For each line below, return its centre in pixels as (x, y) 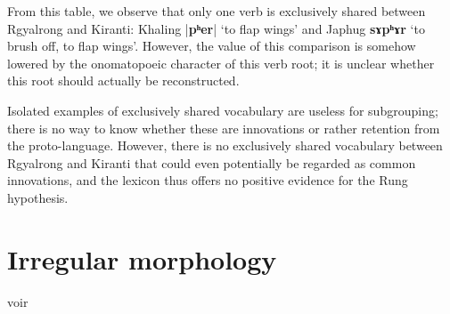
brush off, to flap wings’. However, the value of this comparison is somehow (212, 46)
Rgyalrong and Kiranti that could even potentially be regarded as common (212, 162)
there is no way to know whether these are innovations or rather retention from (224, 128)
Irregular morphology (142, 258)
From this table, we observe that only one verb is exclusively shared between (217, 11)
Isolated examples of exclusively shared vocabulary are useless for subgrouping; (223, 110)
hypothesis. (38, 197)
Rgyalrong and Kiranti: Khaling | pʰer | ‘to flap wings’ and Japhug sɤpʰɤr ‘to (216, 28)
